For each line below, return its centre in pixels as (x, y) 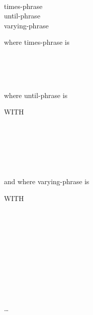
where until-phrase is (36, 95)
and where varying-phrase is (47, 181)
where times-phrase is (37, 42)
